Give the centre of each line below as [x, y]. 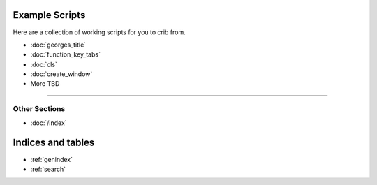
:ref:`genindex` [52, 159]
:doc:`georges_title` [58, 45]
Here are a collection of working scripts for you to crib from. [99, 32]
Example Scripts [49, 15]
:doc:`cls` [44, 64]
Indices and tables [54, 143]
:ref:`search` [48, 169]
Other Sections [39, 109]
